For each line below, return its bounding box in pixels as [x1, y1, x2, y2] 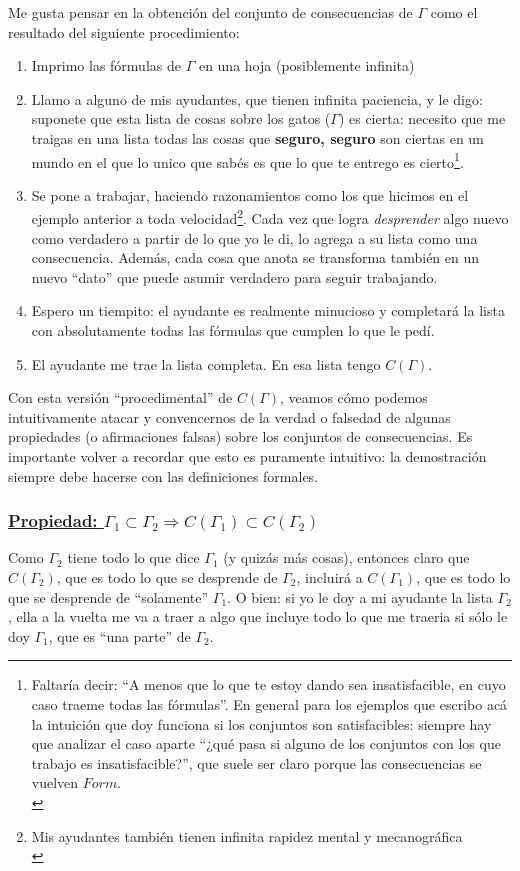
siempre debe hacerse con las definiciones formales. [8, 465, 319, 486]
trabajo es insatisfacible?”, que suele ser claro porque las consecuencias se [31, 752, 482, 773]
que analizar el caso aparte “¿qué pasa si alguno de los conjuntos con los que [31, 733, 501, 754]
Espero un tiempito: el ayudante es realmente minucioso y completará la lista [31, 300, 505, 321]
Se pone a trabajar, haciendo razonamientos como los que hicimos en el [31, 184, 469, 205]
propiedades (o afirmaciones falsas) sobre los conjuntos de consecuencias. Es [8, 426, 473, 447]
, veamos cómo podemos [279, 387, 428, 408]
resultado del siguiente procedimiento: [8, 21, 240, 42]
